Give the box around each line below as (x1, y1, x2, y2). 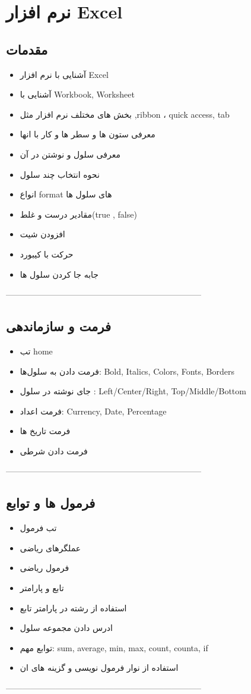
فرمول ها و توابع (6, 494, 96, 512)
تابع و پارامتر (20, 582, 64, 594)
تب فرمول (20, 522, 57, 534)
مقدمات (6, 40, 48, 58)
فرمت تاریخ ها (20, 425, 71, 437)
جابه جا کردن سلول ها (20, 268, 99, 280)
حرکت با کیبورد (20, 247, 74, 260)
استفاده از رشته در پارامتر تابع (20, 601, 127, 614)
